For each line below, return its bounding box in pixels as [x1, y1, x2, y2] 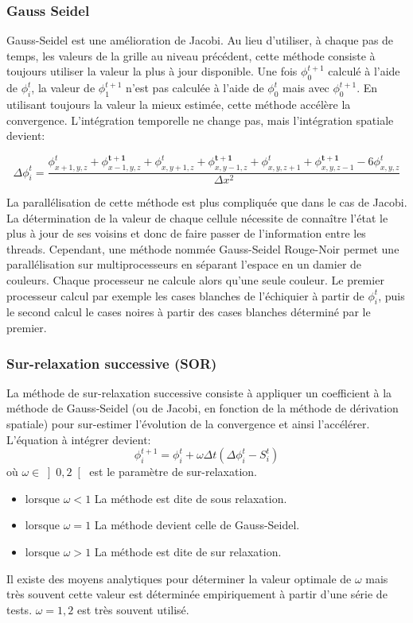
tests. [6, 601, 33, 617]
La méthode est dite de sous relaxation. [94, 489, 287, 506]
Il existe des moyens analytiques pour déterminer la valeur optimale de [6, 570, 352, 586]
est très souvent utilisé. [76, 601, 189, 617]
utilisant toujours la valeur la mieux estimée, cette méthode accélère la [6, 96, 351, 112]
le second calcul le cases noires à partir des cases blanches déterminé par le [6, 304, 371, 320]
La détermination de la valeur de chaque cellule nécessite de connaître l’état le [6, 209, 388, 226]
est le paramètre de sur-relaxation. [89, 463, 258, 480]
